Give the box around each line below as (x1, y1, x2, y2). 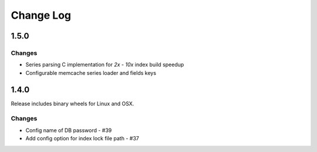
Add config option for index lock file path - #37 (25, 135, 139, 142)
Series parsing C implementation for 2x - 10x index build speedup (25, 61, 184, 68)
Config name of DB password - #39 (25, 126, 112, 134)
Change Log (11, 9, 72, 22)
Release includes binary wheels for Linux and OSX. (11, 100, 134, 107)
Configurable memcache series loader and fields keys (25, 69, 157, 76)
